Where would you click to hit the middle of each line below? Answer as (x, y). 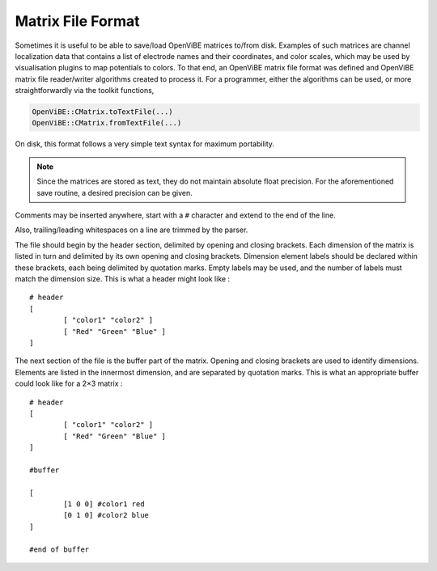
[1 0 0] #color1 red (104, 504)
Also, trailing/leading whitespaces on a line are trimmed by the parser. (132, 230)
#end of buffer (59, 549)
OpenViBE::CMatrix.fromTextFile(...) (107, 123)
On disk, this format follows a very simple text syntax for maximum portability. (145, 144)
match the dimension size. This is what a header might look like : (123, 278)
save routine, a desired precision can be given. (115, 192)
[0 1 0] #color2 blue (106, 515)
